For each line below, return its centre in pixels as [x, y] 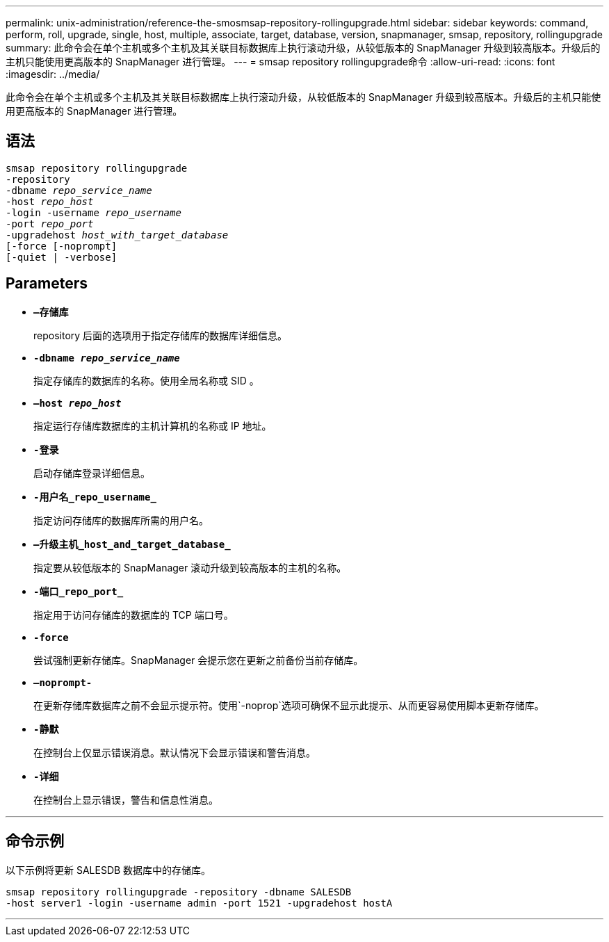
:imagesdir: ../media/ [53, 74]
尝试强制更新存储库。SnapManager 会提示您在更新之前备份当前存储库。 [198, 660]
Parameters [47, 284]
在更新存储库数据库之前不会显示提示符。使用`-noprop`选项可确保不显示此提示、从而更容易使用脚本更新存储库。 [289, 705]
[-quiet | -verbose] [62, 257]
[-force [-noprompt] [62, 246]
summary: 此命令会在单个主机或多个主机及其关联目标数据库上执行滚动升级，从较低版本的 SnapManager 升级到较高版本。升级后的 [303, 48]
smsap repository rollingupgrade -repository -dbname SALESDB [179, 892]
